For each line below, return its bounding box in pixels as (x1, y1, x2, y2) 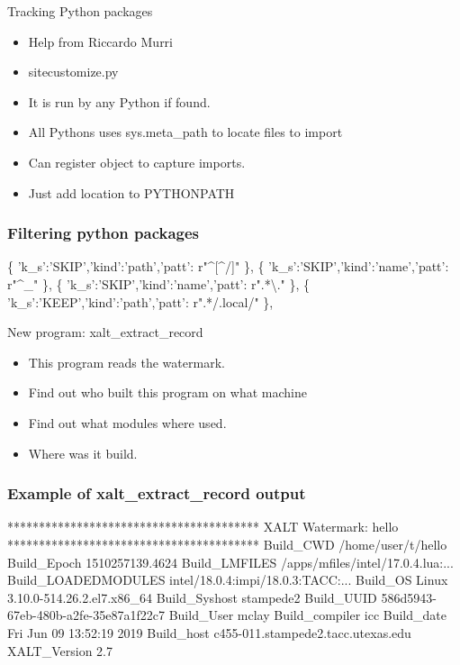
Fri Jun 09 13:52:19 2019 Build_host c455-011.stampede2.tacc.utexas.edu (7, 623, 411, 642)
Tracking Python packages (7, 2, 153, 20)
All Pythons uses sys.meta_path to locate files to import (28, 123, 343, 141)
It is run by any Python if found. (28, 92, 211, 111)
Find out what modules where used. (28, 413, 227, 432)
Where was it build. (28, 443, 138, 462)
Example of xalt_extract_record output (7, 482, 306, 505)
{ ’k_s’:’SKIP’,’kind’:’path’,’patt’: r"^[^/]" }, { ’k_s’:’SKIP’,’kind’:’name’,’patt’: (7, 257, 449, 276)
